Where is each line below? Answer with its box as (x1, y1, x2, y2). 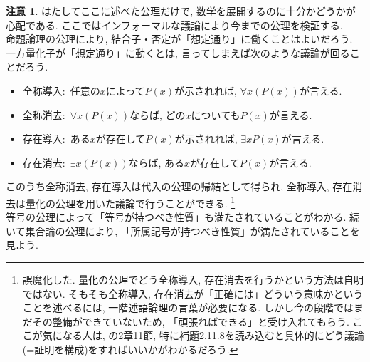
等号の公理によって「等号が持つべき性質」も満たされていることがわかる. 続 (6, 210, 360, 224)
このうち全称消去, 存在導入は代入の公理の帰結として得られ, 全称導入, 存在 (6, 179, 353, 194)
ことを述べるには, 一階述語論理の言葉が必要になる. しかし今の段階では (22, 300, 354, 315)
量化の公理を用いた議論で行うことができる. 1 (25, 193, 236, 210)
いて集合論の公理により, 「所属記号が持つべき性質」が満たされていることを (6, 223, 360, 238)
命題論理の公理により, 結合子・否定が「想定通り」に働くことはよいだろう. (6, 31, 353, 46)
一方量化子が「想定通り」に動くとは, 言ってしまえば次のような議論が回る (6, 45, 350, 60)
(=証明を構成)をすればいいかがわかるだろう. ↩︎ (22, 341, 238, 356)
